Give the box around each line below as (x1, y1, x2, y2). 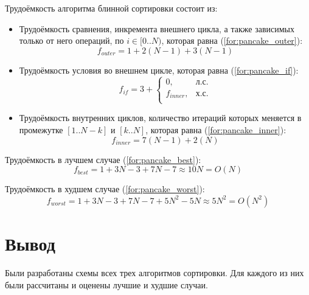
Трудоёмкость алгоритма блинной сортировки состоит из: (5, 2, 218, 14)
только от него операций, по (19, 34, 124, 47)
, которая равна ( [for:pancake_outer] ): (161, 34, 303, 47)
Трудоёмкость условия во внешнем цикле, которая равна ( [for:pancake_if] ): (19, 63, 299, 76)
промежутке (19, 123, 63, 136)
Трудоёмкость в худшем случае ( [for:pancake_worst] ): (5, 182, 205, 195)
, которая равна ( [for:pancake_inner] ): (145, 123, 286, 136)
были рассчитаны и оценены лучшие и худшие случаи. (5, 278, 208, 291)
